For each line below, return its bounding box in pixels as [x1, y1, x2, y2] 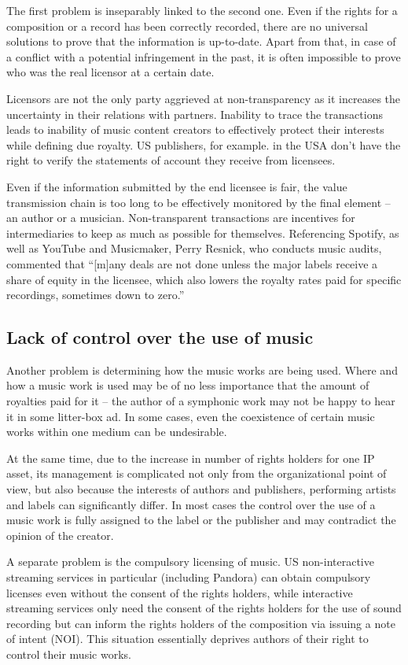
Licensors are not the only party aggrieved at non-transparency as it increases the [6, 90, 401, 106]
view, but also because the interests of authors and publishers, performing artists [6, 481, 396, 497]
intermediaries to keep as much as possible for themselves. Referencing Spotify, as [6, 224, 399, 241]
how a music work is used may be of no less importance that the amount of [6, 377, 369, 393]
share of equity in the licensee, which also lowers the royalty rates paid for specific [6, 271, 402, 287]
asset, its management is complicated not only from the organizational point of [6, 465, 387, 482]
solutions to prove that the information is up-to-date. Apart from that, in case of [6, 33, 396, 50]
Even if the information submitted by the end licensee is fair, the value [6, 178, 347, 194]
